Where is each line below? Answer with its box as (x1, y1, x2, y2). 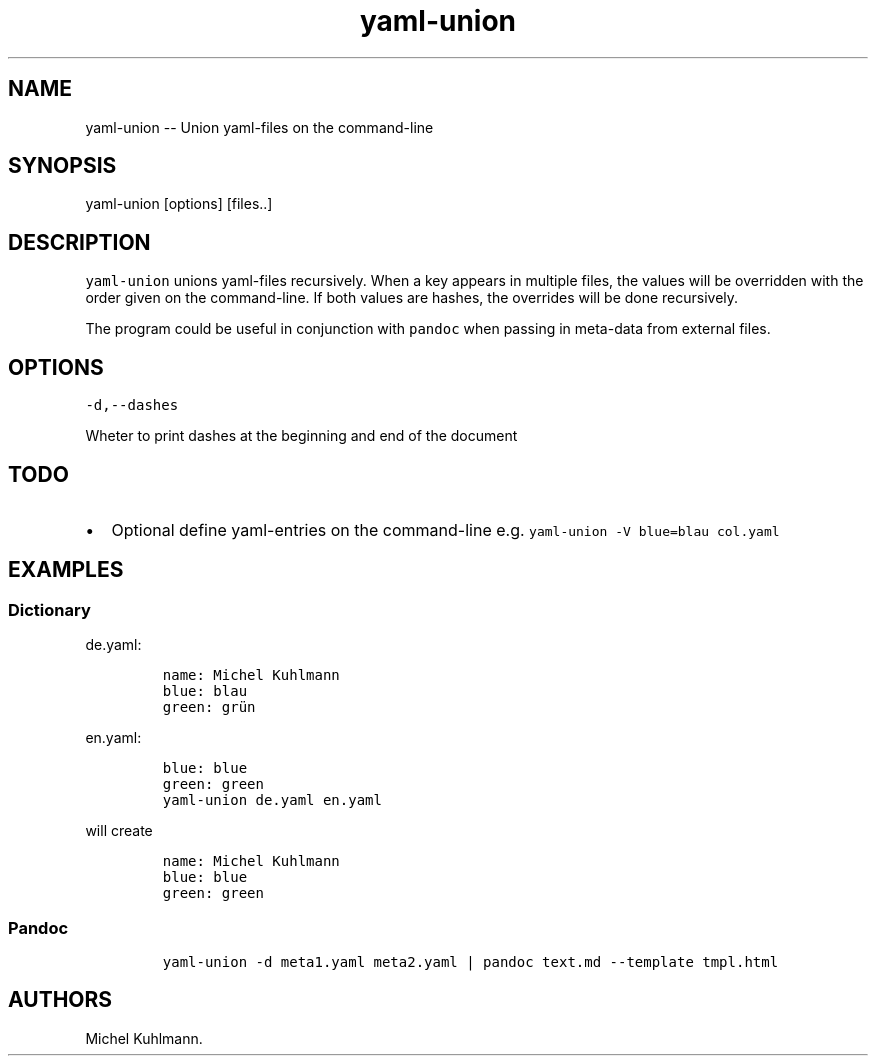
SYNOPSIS (8, 153, 117, 179)
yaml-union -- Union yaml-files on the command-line (85, 118, 434, 136)
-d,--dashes (85, 397, 179, 414)
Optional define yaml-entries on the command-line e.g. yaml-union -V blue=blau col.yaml (111, 519, 780, 540)
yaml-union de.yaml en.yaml (162, 792, 382, 809)
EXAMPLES (8, 557, 124, 583)
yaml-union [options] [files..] (85, 195, 273, 213)
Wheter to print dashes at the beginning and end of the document (85, 427, 518, 445)
